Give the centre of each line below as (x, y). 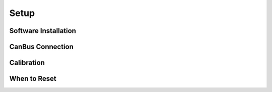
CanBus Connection (42, 47)
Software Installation (43, 31)
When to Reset (33, 79)
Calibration (27, 63)
